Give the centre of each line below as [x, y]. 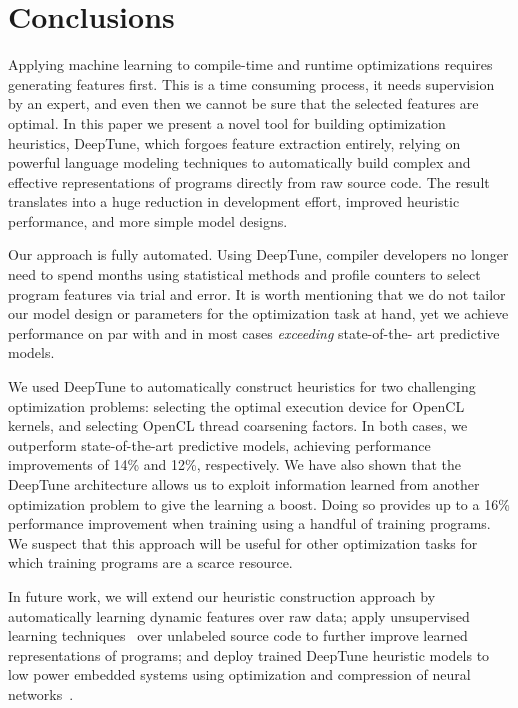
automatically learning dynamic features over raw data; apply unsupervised [239, 615]
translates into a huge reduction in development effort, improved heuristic [234, 201]
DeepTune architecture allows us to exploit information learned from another [244, 484]
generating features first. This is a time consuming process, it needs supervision [251, 83]
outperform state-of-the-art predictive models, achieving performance [219, 444]
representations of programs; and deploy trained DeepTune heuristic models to [249, 654]
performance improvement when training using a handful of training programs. [249, 523]
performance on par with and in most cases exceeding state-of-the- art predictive [254, 332]
